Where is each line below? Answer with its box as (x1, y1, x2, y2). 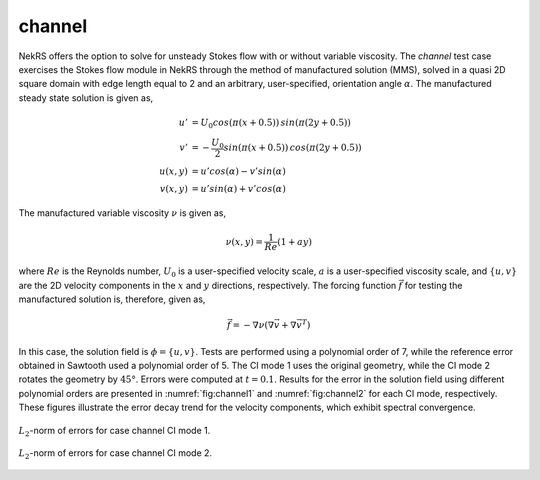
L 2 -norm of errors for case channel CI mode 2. (18, 446, 213, 461)
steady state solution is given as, (18, 91, 154, 104)
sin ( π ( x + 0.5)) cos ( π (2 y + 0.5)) (223, 142, 362, 154)
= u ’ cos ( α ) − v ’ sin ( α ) (191, 166, 287, 177)
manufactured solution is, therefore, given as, (18, 293, 206, 305)
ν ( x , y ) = (225, 236, 264, 247)
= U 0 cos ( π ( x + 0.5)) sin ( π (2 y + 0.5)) (191, 116, 352, 130)
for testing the (404, 279, 463, 291)
